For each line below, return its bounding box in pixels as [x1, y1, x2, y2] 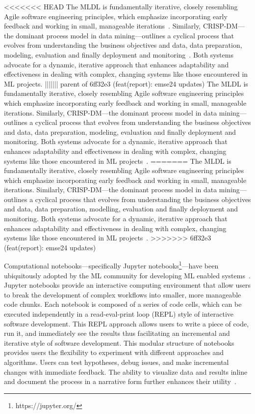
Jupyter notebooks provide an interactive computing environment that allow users [4, 280, 251, 290]
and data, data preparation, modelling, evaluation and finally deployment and [4, 204, 238, 214]
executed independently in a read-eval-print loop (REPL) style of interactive [4, 309, 234, 319]
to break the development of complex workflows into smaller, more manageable [4, 289, 241, 299]
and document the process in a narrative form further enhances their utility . [4, 376, 236, 386]
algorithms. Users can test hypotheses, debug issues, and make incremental [4, 357, 229, 367]
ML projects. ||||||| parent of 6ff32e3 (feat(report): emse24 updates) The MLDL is [4, 78, 248, 89]
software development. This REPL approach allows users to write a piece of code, [4, 318, 249, 328]
